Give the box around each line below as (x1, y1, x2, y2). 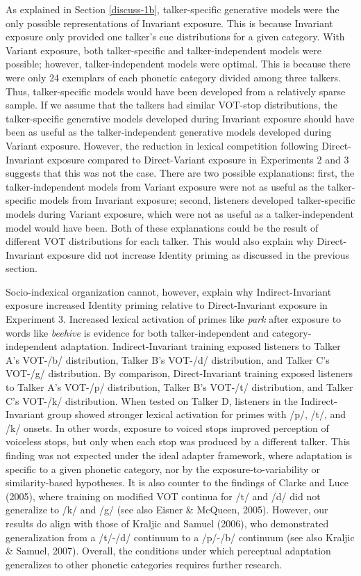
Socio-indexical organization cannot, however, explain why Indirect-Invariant (6, 284, 332, 298)
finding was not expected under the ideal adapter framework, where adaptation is (6, 448, 352, 462)
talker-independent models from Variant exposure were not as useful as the (6, 179, 325, 193)
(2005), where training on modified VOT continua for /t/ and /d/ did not (6, 488, 321, 503)
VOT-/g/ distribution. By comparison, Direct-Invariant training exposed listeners (6, 366, 353, 381)
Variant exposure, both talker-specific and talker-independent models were (6, 42, 322, 57)
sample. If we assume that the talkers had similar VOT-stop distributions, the (6, 97, 337, 112)
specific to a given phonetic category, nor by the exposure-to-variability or (6, 461, 321, 476)
